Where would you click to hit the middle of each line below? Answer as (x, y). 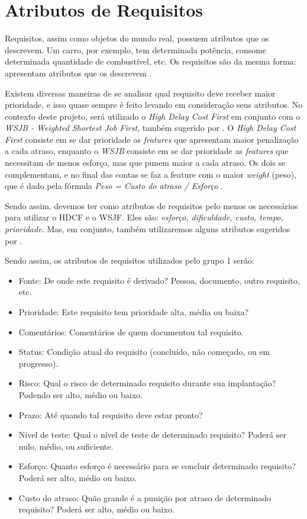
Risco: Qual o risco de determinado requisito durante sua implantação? (147, 383)
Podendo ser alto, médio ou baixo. (80, 394)
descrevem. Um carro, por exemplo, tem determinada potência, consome (136, 49)
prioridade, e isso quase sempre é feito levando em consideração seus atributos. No (154, 105)
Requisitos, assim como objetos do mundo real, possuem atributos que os (137, 38)
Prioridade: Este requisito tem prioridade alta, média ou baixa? (134, 312)
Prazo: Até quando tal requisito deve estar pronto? (111, 414)
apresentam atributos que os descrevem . (78, 73)
